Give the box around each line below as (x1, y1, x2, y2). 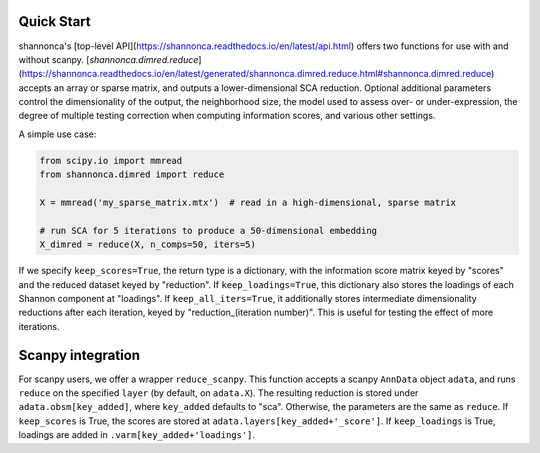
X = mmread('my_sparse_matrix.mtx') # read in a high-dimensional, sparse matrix (39, 197, 457, 209)
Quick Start (18, 13, 91, 30)
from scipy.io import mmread (39, 155, 183, 166)
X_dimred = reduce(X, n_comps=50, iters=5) (39, 239, 257, 250)
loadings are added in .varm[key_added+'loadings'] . (18, 429, 255, 441)
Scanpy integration (18, 346, 140, 364)
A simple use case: (18, 128, 97, 140)
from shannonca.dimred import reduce (39, 169, 225, 180)
